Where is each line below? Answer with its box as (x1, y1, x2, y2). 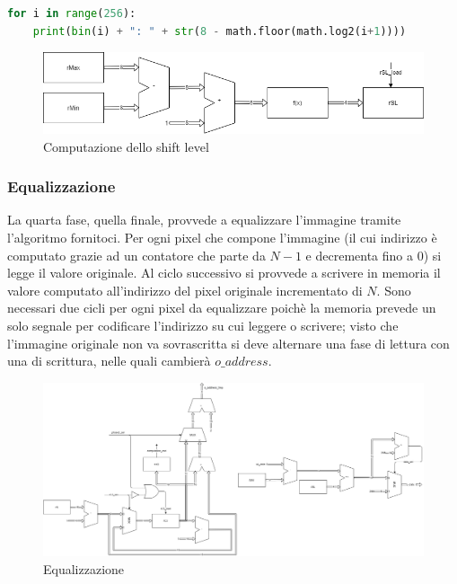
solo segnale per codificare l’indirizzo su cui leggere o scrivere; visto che (7, 316, 399, 334)
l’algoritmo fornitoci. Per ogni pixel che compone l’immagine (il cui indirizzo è (7, 228, 437, 247)
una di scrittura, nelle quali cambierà (7, 351, 211, 370)
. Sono (376, 280, 411, 299)
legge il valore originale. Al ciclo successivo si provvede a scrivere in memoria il (7, 263, 441, 282)
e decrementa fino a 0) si (305, 245, 442, 264)
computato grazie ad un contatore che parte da (7, 245, 266, 264)
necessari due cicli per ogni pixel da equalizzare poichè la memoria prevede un (7, 298, 436, 317)
